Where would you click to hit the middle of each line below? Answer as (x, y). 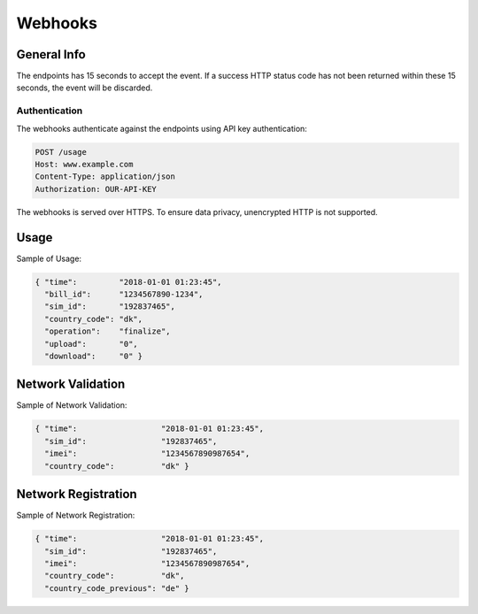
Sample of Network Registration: (76, 515)
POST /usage (61, 152)
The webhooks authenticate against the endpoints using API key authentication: (162, 128)
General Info (51, 54)
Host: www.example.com (84, 164)
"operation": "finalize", (108, 331)
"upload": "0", (92, 344)
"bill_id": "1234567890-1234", (124, 295)
